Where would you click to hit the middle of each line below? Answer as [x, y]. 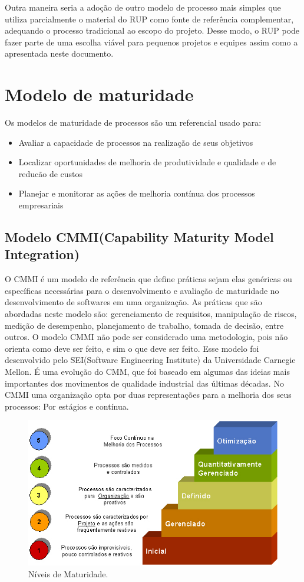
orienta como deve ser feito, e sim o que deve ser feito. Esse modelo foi [132, 348]
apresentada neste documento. [59, 53]
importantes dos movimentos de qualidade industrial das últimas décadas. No [144, 383]
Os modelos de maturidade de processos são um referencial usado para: [133, 122]
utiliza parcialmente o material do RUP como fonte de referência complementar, [149, 19]
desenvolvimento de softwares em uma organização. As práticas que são [133, 302]
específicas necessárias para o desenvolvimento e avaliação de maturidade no [142, 290]
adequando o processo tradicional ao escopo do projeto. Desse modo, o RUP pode [152, 30]
